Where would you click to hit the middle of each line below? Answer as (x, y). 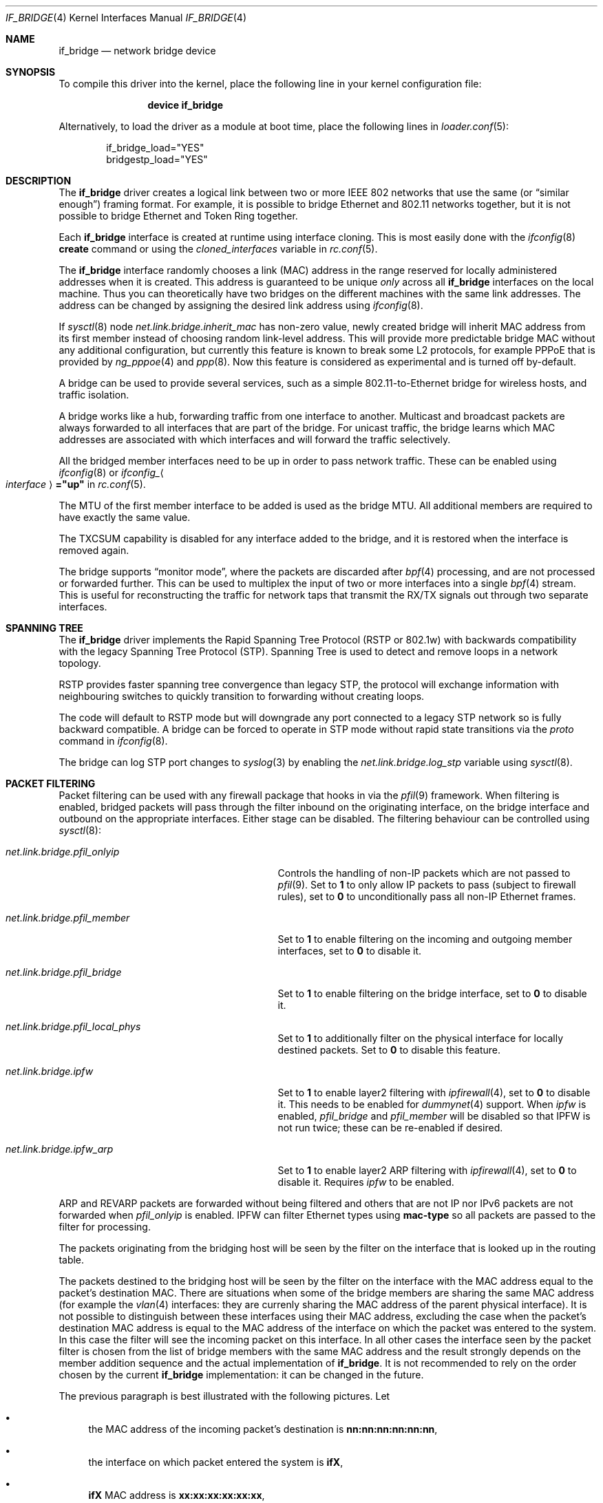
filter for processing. (105, 1227)
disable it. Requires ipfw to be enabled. (366, 1182)
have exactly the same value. (125, 517)
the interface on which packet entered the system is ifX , (216, 1462)
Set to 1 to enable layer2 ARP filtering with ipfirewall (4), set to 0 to (427, 1170)
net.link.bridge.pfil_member (68, 918)
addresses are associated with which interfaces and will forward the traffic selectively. (255, 439)
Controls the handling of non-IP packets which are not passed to (424, 873)
